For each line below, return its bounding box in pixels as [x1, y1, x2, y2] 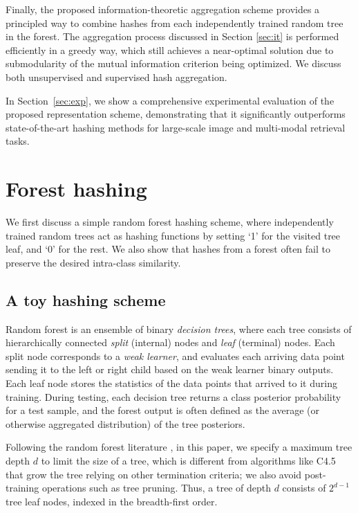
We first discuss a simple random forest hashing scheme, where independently [6, 215, 334, 229]
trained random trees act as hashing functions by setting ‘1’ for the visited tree [6, 228, 341, 242]
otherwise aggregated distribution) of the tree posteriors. [6, 416, 245, 431]
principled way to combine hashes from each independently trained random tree [6, 15, 343, 30]
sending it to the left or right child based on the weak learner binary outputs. [6, 362, 334, 377]
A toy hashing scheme [6, 289, 166, 310]
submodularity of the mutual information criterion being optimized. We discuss [6, 56, 341, 71]
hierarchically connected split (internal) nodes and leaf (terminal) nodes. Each [6, 335, 335, 350]
